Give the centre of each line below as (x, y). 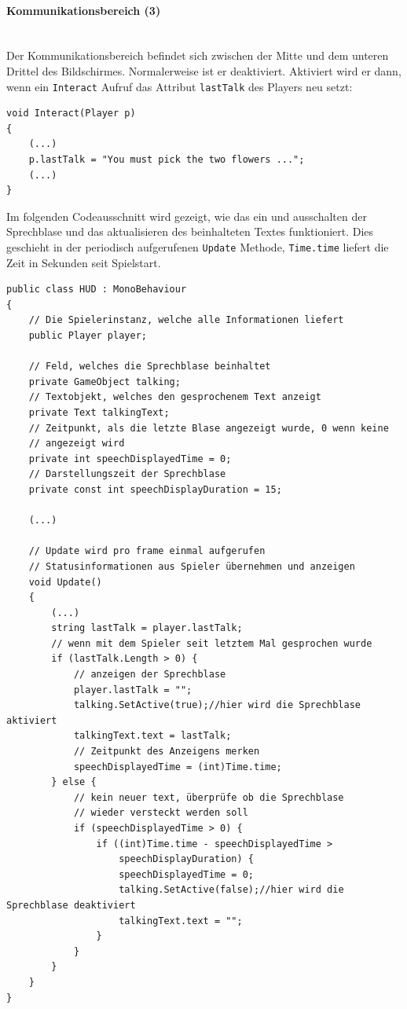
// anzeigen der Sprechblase (150, 675)
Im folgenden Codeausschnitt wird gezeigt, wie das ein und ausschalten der (187, 216)
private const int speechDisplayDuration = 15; (155, 489)
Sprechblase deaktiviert (71, 905)
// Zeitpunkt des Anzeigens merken (167, 752)
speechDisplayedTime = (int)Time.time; (178, 767)
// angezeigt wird (77, 444)
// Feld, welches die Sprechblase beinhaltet (150, 367)
